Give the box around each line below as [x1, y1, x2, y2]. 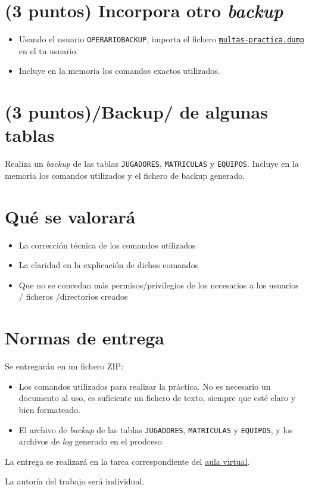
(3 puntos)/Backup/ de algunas [5, 100, 268, 124]
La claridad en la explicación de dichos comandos [18, 259, 199, 271]
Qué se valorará [5, 204, 136, 228]
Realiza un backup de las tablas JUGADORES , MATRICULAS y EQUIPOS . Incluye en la [5, 157, 299, 170]
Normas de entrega [5, 325, 164, 350]
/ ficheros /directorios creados [18, 290, 128, 303]
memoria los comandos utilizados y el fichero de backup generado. [5, 169, 245, 181]
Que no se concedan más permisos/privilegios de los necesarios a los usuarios [18, 278, 299, 291]
